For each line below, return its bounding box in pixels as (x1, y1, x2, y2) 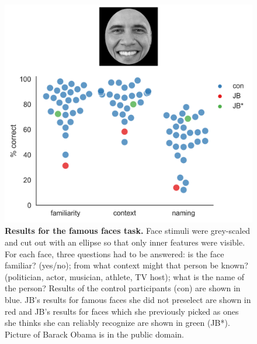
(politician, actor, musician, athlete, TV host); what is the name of (5, 270, 245, 282)
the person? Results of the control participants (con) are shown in (5, 282, 241, 294)
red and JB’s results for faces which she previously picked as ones (5, 305, 239, 317)
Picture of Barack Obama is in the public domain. (5, 328, 185, 340)
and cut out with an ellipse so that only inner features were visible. (5, 236, 245, 248)
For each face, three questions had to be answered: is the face (5, 247, 224, 260)
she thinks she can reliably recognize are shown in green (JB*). (5, 316, 230, 329)
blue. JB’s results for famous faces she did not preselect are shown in (5, 293, 251, 305)
